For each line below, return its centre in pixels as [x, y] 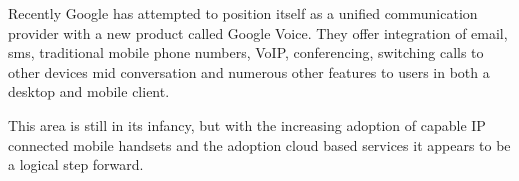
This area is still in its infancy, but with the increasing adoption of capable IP [247, 124]
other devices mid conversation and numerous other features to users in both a [249, 71]
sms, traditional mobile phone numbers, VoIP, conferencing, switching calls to [246, 52]
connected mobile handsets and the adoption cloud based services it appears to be [259, 144]
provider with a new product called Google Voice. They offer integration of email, [258, 32]
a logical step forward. [76, 164]
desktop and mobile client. [89, 91]
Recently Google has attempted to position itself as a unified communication [243, 13]
